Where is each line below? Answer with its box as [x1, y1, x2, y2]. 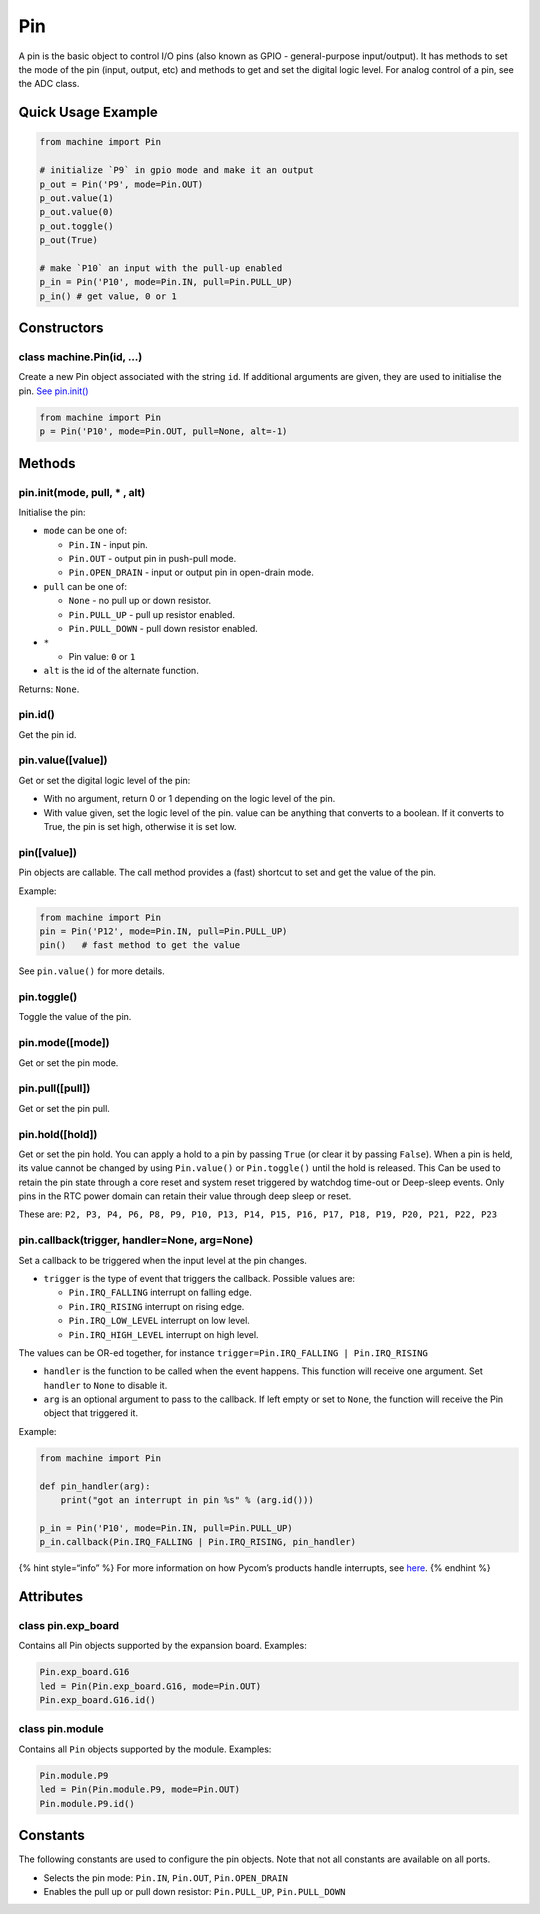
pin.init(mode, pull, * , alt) [18, 485, 146, 499]
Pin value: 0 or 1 [68, 650, 136, 662]
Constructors [18, 320, 104, 337]
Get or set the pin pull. [18, 1102, 110, 1114]
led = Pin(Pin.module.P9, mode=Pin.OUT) [39, 1784, 240, 1795]
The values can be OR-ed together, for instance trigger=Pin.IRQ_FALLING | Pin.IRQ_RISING [18, 1346, 429, 1359]
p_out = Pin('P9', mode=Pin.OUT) [39, 178, 204, 190]
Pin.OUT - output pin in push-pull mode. [68, 553, 237, 565]
